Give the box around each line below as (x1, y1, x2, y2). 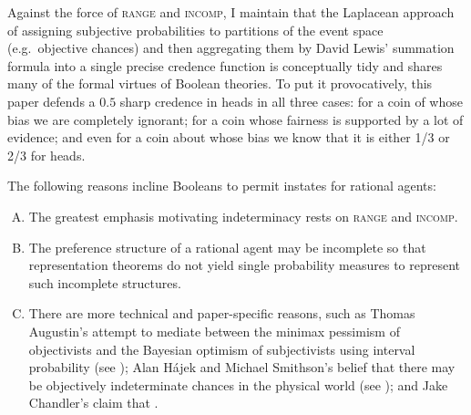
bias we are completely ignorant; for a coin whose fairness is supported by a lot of (7, 109, 464, 129)
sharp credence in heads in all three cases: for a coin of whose (119, 91, 463, 110)
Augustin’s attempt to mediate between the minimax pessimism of (28, 321, 400, 340)
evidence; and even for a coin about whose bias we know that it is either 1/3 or (7, 128, 450, 147)
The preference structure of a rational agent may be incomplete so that (28, 237, 426, 256)
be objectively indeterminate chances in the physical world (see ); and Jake (28, 375, 448, 394)
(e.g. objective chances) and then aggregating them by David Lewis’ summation (7, 38, 455, 57)
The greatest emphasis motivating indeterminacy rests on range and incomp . (28, 206, 458, 225)
